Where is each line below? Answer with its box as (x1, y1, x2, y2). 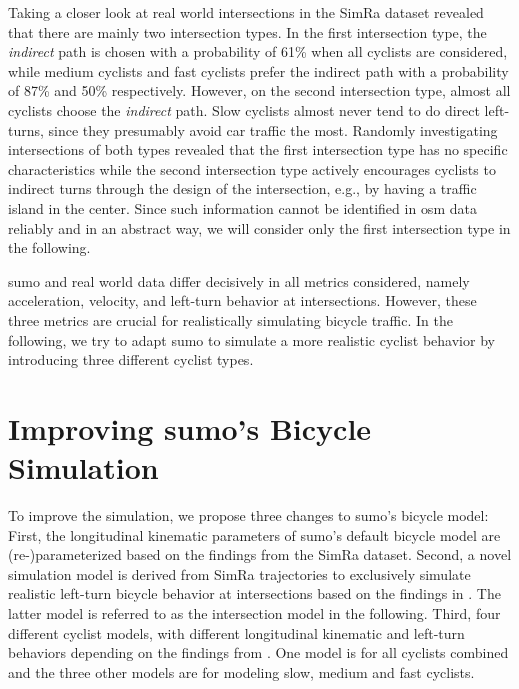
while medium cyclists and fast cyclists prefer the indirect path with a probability (8, 60, 509, 81)
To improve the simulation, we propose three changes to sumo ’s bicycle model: (8, 505, 489, 525)
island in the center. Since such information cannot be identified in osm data (8, 197, 477, 218)
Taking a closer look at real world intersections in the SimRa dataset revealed (8, 2, 484, 22)
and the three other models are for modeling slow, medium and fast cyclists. (8, 661, 475, 682)
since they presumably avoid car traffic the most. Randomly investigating (48, 119, 498, 140)
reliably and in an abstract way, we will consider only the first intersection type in (8, 217, 511, 238)
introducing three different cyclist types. (8, 349, 254, 370)
